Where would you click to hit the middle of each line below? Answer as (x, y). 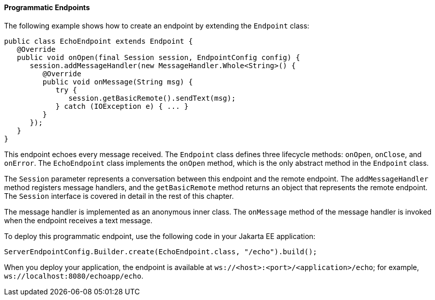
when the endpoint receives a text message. (78, 220)
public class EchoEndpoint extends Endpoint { (98, 41)
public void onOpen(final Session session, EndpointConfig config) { (158, 57)
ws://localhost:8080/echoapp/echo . (74, 276)
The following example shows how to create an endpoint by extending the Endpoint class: (157, 25)
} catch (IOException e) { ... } (122, 106)
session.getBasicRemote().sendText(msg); (152, 98)
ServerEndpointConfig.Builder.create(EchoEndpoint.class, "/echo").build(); (161, 251)
